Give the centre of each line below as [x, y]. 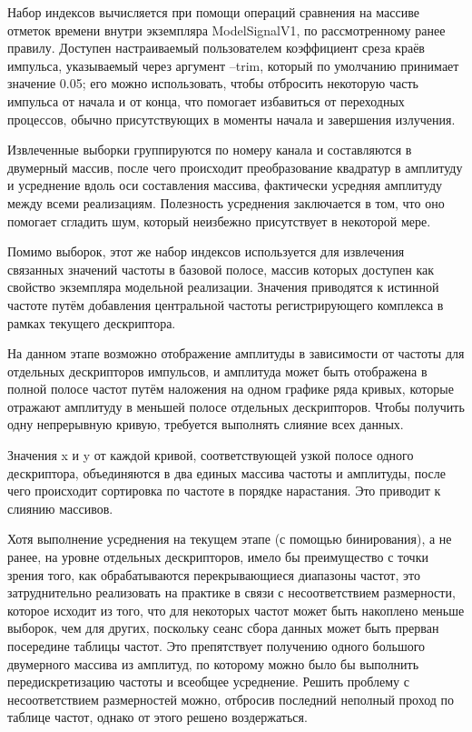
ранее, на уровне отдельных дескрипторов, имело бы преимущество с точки [218, 557]
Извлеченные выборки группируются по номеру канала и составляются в [210, 150]
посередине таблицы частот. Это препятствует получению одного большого [216, 646]
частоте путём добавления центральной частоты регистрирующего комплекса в [226, 304]
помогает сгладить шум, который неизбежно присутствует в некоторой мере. [219, 221]
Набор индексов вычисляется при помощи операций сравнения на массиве [213, 12]
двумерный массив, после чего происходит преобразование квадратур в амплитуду [235, 167]
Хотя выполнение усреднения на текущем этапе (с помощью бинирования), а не [230, 539]
